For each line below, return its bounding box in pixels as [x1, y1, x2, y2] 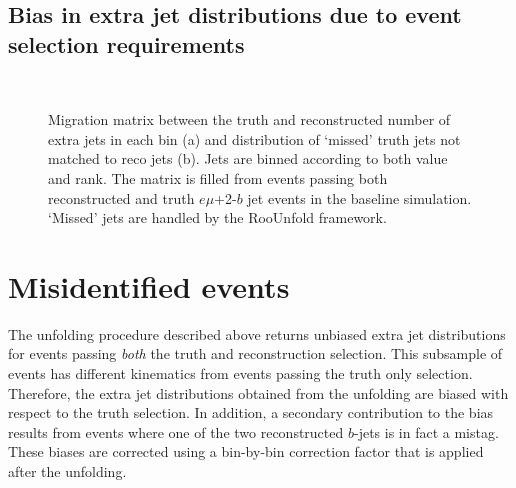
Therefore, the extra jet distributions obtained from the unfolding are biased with [8, 382, 509, 403]
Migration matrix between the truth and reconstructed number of [48, 109, 451, 130]
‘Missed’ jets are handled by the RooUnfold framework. [48, 207, 387, 228]
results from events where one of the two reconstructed [8, 421, 344, 442]
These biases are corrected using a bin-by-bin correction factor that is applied [8, 441, 484, 462]
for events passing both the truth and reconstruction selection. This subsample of [8, 343, 503, 364]
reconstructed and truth [48, 187, 195, 208]
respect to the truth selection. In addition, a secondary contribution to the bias [8, 402, 494, 423]
